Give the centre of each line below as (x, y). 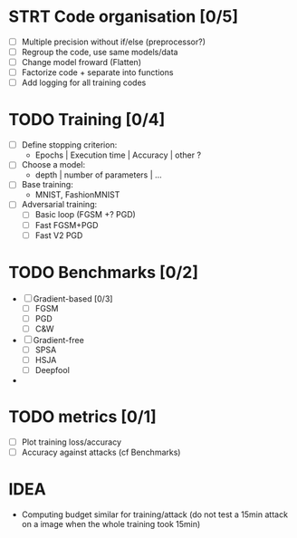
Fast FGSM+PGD (67, 225)
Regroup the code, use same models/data (100, 52)
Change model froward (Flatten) (81, 62)
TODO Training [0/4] (87, 120)
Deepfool (52, 370)
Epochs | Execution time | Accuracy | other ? (118, 155)
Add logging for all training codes (84, 82)
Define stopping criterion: (69, 145)
